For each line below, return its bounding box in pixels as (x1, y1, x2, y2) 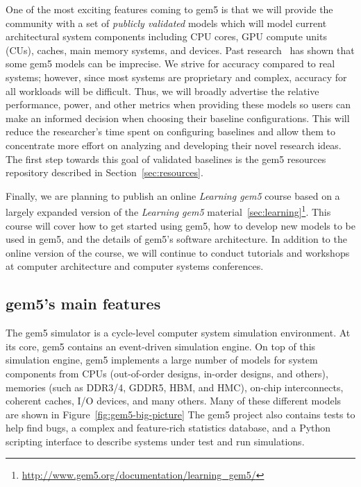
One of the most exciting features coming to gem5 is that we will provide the (6, 2, 333, 16)
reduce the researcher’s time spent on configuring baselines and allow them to (6, 124, 335, 139)
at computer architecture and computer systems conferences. (6, 259, 264, 273)
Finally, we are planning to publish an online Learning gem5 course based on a (6, 188, 340, 203)
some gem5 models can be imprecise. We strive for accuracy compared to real (6, 56, 335, 71)
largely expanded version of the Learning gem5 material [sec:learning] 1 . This (6, 203, 331, 219)
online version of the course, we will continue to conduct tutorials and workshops (6, 245, 350, 259)
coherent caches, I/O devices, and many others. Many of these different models (6, 393, 342, 408)
